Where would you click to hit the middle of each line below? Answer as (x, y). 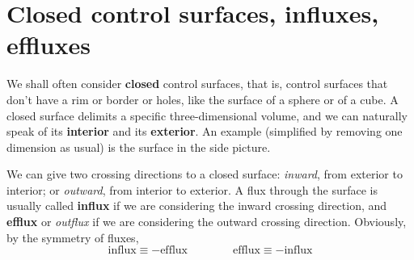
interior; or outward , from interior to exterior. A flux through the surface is (192, 189)
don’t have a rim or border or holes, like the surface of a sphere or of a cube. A (203, 99)
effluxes (49, 45)
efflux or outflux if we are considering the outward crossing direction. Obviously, (207, 222)
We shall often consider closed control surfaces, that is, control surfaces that (197, 84)
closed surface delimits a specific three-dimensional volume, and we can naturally (207, 115)
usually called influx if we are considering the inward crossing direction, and (197, 205)
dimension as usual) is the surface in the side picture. (139, 147)
